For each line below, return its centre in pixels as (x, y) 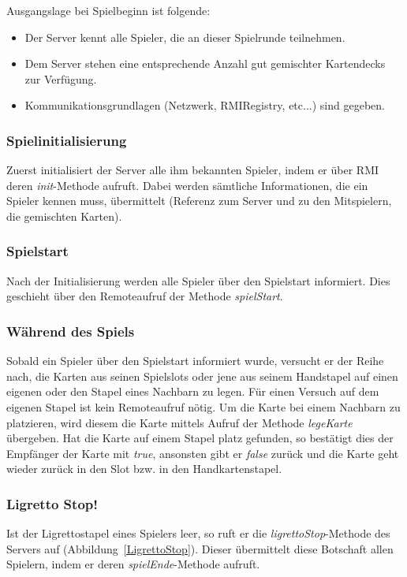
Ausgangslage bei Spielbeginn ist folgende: (108, 10)
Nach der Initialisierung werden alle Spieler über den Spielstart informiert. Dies (198, 280)
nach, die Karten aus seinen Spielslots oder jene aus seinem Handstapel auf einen (202, 376)
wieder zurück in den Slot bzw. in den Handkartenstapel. (144, 469)
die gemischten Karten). (64, 216)
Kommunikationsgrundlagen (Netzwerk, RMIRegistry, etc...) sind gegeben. (205, 105)
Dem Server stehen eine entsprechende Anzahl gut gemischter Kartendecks (205, 63)
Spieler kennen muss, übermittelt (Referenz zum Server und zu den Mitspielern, (199, 201)
